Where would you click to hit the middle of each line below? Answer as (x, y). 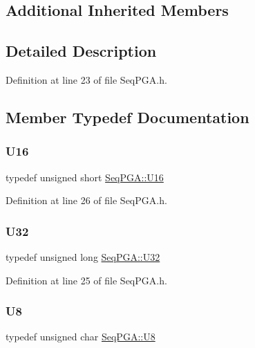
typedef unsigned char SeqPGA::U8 (81, 337)
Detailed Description (81, 51)
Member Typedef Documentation (127, 117)
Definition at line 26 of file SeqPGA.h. (86, 200)
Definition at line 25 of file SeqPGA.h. (86, 280)
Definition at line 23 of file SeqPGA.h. (86, 79)
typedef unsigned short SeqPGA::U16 (85, 177)
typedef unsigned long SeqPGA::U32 (83, 256)
